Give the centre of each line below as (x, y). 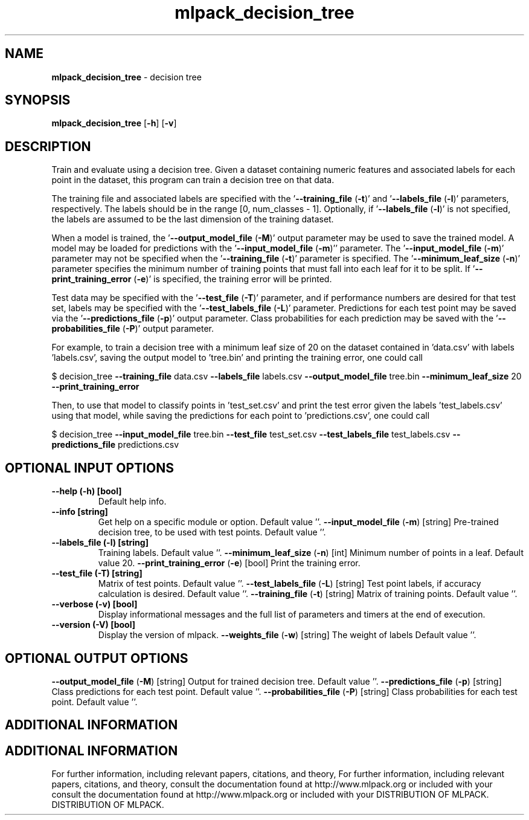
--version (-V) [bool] (94, 625)
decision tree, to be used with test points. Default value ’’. (212, 532)
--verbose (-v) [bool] (95, 604)
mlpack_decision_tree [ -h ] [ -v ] (114, 123)
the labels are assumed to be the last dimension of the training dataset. (193, 219)
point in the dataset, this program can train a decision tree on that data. (193, 180)
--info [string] (80, 512)
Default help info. (132, 502)
